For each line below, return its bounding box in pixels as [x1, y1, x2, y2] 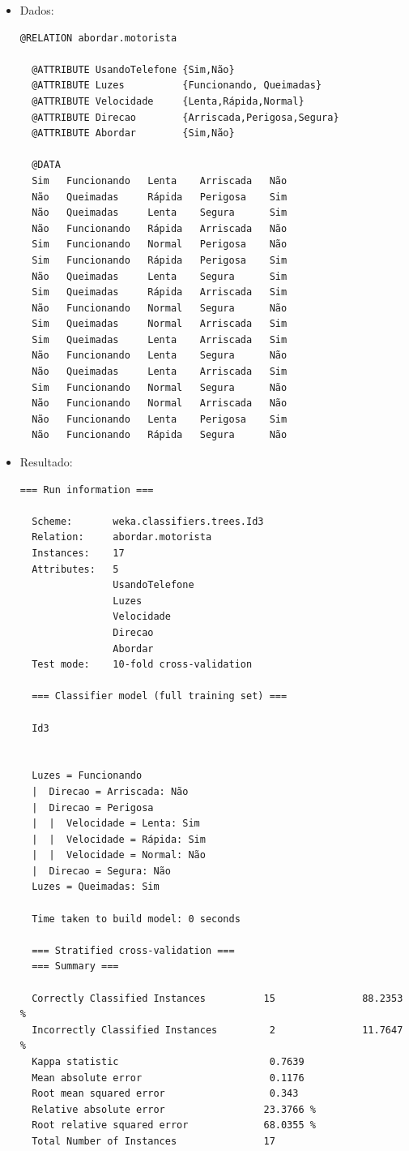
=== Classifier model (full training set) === [32, 690, 288, 702]
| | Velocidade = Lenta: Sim [32, 818, 200, 830]
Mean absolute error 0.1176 [32, 1072, 305, 1084]
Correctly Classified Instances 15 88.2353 [32, 992, 403, 1004]
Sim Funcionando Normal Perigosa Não [32, 238, 288, 251]
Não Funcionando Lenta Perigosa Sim [32, 413, 288, 425]
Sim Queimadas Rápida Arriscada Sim [32, 286, 288, 298]
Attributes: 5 [32, 563, 119, 575]
